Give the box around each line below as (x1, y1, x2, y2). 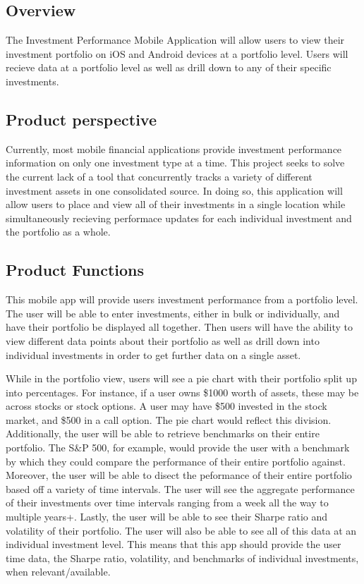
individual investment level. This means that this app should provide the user (6, 537, 341, 552)
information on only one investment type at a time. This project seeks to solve (6, 155, 345, 170)
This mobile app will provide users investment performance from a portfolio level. (6, 292, 358, 307)
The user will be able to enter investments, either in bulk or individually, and (6, 305, 340, 320)
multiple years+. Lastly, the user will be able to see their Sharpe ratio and (6, 509, 328, 524)
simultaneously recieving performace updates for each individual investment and (6, 210, 352, 225)
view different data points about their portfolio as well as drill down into (6, 333, 320, 348)
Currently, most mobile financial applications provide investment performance (6, 141, 342, 156)
